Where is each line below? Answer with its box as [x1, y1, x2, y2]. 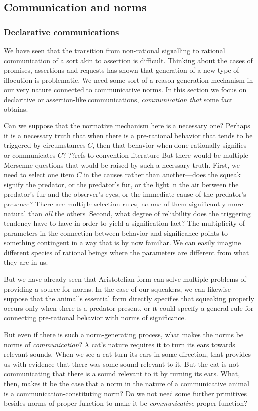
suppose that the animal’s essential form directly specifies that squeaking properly [4, 293, 254, 304]
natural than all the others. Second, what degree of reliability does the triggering [4, 208, 251, 218]
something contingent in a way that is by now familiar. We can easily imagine [4, 237, 241, 248]
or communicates [4, 149, 56, 160]
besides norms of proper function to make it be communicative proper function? [4, 398, 247, 408]
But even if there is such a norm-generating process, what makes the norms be [4, 329, 244, 340]
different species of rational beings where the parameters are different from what [4, 247, 249, 257]
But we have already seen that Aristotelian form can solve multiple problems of [4, 274, 246, 284]
